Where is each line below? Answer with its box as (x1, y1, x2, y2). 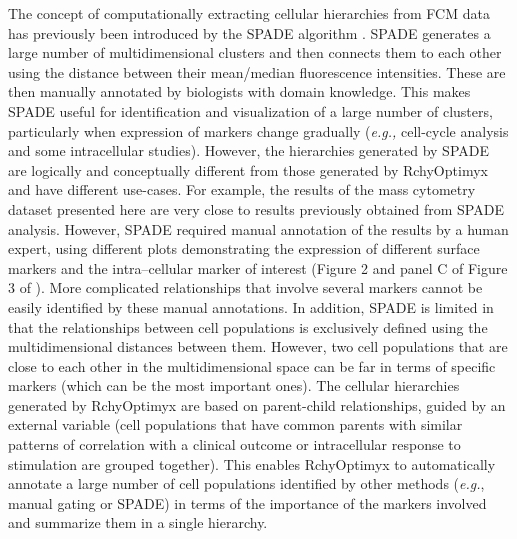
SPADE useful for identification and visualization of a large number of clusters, (8, 100, 493, 121)
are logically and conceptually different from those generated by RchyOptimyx (8, 159, 488, 180)
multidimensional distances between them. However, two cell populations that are (8, 336, 508, 357)
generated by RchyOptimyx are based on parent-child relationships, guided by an (8, 394, 506, 415)
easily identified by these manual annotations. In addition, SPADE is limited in (8, 296, 494, 317)
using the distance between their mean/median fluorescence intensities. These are (8, 61, 506, 82)
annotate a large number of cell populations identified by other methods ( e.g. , (8, 473, 485, 494)
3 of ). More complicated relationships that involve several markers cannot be (8, 277, 483, 298)
